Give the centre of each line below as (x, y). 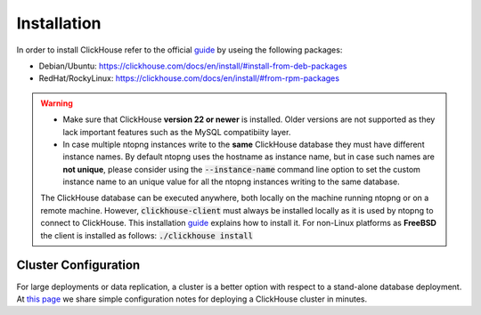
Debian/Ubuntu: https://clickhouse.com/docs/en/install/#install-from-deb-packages (193, 66)
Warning (57, 103)
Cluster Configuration (78, 266)
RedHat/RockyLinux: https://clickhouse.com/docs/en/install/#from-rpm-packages (189, 78)
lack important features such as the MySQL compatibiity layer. (177, 132)
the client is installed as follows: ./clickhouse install (147, 235)
